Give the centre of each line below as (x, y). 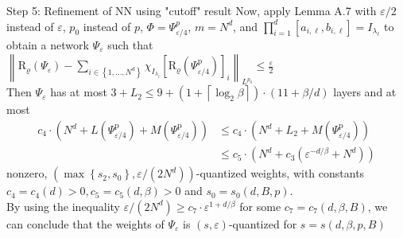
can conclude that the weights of (85, 223)
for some (260, 206)
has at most (79, 92)
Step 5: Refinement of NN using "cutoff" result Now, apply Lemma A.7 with (192, 10)
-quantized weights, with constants (280, 173)
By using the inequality (64, 206)
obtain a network (48, 45)
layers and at (365, 92)
